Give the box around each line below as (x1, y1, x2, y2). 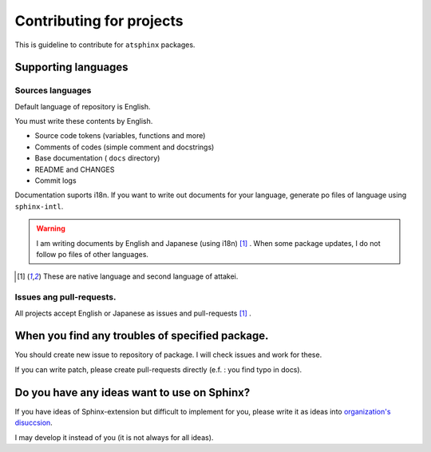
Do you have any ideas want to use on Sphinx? (14, 386, 251, 399)
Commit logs (34, 176, 77, 185)
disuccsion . (14, 418, 53, 427)
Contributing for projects (14, 12, 184, 30)
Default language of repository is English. (14, 101, 151, 111)
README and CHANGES (34, 165, 115, 174)
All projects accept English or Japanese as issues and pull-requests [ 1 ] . (14, 308, 251, 318)
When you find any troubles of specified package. (14, 329, 269, 343)
